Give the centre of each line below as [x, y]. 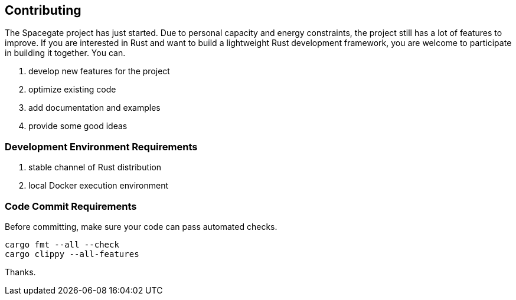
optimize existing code [72, 90]
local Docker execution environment [99, 186]
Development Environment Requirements [101, 146]
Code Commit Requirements [71, 206]
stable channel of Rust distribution [95, 167]
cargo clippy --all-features [72, 254]
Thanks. [20, 272]
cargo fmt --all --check [62, 244]
